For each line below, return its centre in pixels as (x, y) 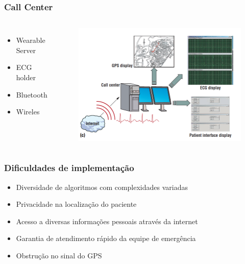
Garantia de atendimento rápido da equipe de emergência (106, 238)
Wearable (31, 40)
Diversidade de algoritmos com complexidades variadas (102, 187)
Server (26, 50)
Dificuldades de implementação (69, 168)
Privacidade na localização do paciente (76, 204)
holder (26, 77)
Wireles (28, 112)
